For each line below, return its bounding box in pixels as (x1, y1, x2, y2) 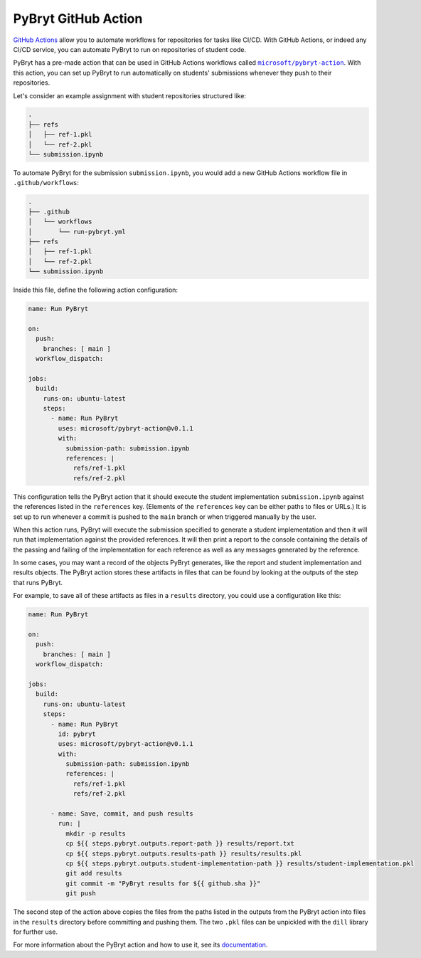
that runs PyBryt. (13, 578, 63, 586)
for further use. (13, 927, 58, 936)
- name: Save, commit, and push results (50, 810, 193, 818)
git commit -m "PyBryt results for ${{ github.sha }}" (65, 879, 261, 888)
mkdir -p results (65, 829, 126, 838)
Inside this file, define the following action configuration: (13, 285, 178, 295)
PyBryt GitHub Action (13, 11, 143, 26)
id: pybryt (58, 730, 96, 738)
